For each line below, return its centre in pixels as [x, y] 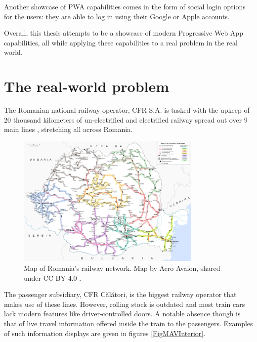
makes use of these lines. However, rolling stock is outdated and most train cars [125, 304]
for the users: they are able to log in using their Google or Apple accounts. [117, 16]
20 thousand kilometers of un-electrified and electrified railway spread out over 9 [126, 119]
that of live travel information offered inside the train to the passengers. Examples [128, 323]
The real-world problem [87, 86]
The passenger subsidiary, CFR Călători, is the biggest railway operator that [120, 294]
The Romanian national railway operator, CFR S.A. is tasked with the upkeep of [127, 110]
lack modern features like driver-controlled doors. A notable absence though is [122, 314]
